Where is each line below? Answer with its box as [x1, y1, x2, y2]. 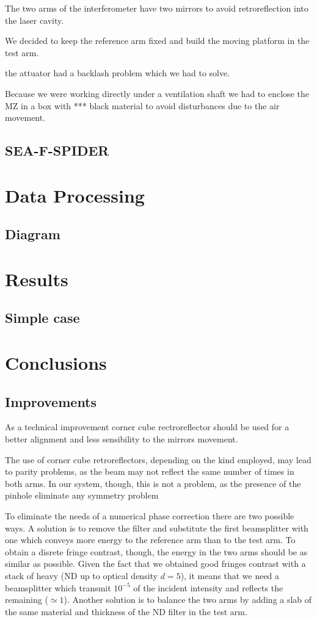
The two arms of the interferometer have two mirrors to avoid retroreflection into [5, 2, 308, 14]
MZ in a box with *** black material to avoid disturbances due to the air [5, 99, 280, 112]
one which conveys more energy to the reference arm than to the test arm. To [5, 533, 296, 546]
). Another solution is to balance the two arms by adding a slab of [64, 593, 312, 606]
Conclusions [5, 350, 107, 375]
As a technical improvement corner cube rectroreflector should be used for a [5, 420, 290, 433]
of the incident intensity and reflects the [133, 581, 283, 594]
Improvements [5, 392, 97, 411]
